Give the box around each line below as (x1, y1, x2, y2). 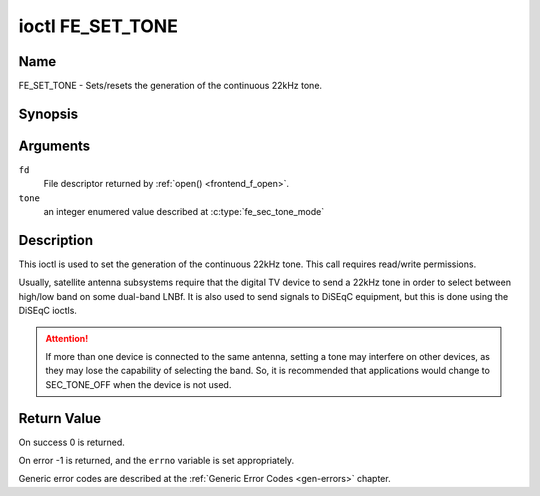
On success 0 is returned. (18, 436, 125, 448)
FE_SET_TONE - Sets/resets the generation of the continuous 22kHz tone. (18, 80, 323, 92)
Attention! (45, 332, 89, 344)
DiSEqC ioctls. (18, 305, 77, 317)
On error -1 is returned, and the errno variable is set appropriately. (18, 455, 295, 467)
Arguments (18, 137, 91, 154)
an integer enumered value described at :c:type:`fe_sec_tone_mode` (43, 206, 325, 218)
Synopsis (18, 105, 79, 122)
